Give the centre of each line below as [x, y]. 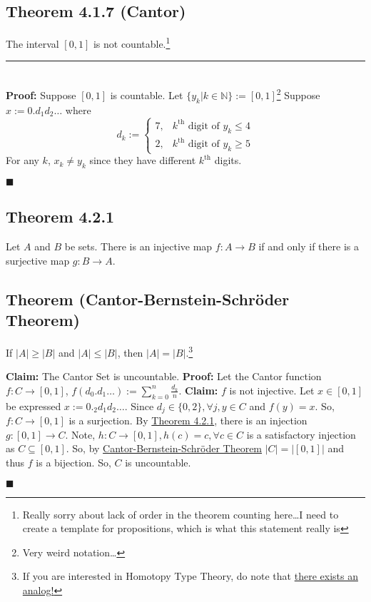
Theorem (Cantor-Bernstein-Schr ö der [148, 299]
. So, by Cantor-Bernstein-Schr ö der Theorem [164, 448]
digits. [228, 160]
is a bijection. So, [73, 462]
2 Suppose [298, 94]
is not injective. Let [272, 390]
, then [130, 352]
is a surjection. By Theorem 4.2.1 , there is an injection [188, 420]
